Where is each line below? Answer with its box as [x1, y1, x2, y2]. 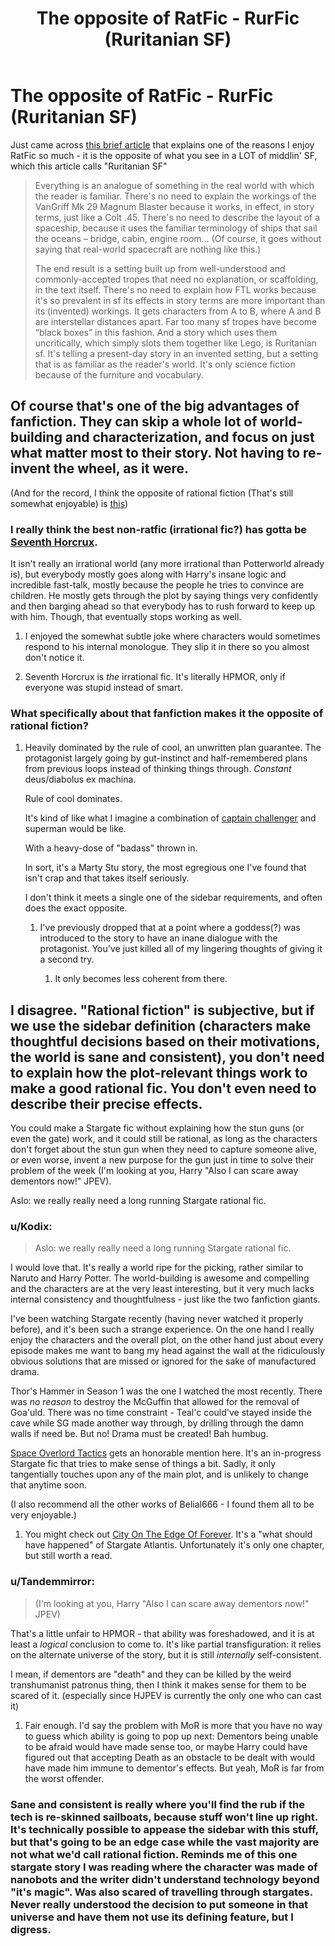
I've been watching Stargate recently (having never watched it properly [10, 1313, 304, 1325]
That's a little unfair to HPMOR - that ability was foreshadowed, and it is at [10, 1627, 315, 1639]
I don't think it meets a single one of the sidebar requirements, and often [24, 892, 323, 904]
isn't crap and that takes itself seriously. [24, 872, 190, 884]
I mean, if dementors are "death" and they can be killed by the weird [10, 1668, 292, 1680]
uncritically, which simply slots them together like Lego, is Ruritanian [34, 337, 317, 349]
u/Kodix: [10, 1220, 53, 1234]
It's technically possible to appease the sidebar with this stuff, [10, 1822, 319, 1836]
